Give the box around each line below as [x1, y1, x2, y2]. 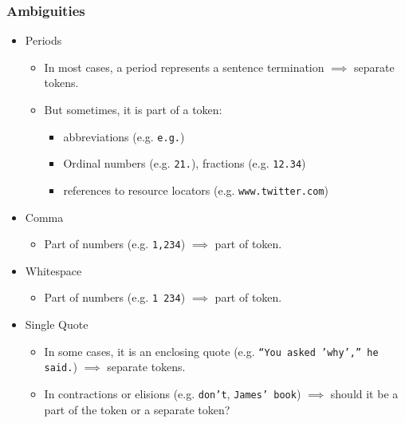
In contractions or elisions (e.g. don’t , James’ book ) [44, 385, 301, 401]
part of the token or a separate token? [44, 401, 230, 417]
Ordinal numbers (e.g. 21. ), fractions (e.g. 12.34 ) [63, 155, 306, 172]
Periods [25, 32, 62, 49]
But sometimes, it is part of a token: [44, 101, 222, 117]
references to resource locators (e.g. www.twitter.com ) [63, 181, 328, 198]
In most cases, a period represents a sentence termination [44, 58, 324, 75]
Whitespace [25, 262, 82, 279]
